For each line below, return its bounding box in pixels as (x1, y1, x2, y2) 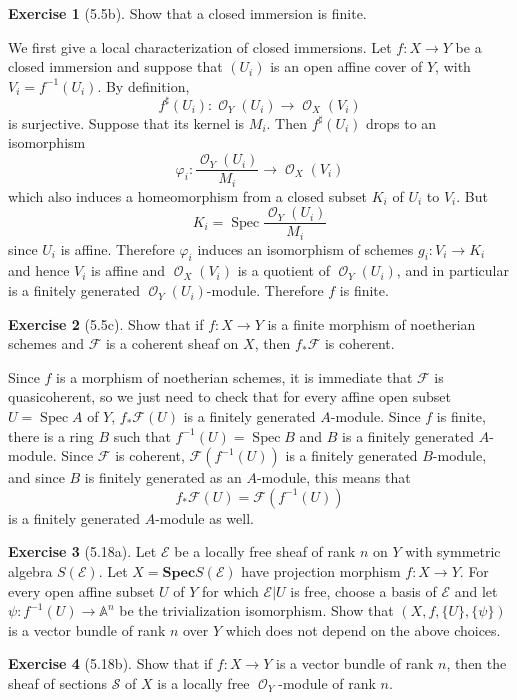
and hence (8, 260, 70, 281)
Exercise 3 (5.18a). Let (8, 541, 157, 562)
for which (202, 580, 259, 601)
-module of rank (278, 672, 376, 693)
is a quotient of (237, 260, 330, 281)
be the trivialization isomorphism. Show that (119, 600, 394, 621)
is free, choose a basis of (290, 580, 437, 601)
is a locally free (157, 672, 250, 693)
